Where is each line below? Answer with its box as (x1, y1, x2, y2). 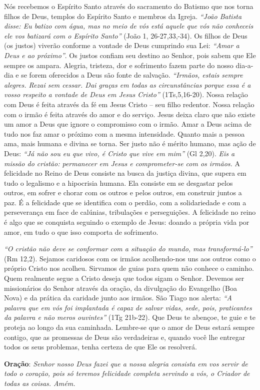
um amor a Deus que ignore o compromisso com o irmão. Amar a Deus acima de (4, 119, 251, 129)
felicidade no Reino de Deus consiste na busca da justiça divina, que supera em (4, 168, 246, 178)
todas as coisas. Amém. (4, 377, 75, 388)
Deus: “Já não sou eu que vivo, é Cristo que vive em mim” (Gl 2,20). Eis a (4, 148, 235, 158)
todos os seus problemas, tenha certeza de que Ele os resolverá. (4, 341, 197, 352)
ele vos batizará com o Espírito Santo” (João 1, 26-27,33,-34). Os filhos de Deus (4, 30, 247, 41)
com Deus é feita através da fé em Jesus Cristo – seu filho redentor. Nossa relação (4, 99, 254, 109)
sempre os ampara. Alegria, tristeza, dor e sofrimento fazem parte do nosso (4, 60, 233, 70)
